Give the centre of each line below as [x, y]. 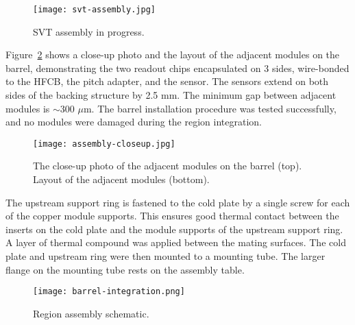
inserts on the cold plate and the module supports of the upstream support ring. [174, 229]
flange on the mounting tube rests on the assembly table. [125, 269]
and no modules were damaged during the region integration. [134, 122]
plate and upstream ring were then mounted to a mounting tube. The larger [166, 256]
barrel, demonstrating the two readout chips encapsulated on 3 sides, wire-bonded [177, 68]
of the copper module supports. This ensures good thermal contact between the [172, 216]
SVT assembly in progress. [89, 31]
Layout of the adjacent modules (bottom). [121, 179]
